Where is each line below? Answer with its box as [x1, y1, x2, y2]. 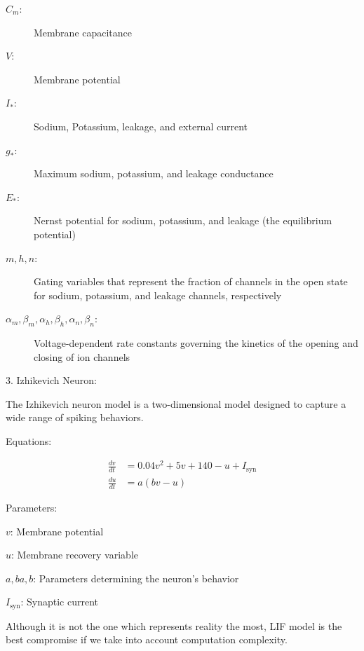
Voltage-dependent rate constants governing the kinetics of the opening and [34, 336, 358, 350]
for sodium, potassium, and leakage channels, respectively [34, 287, 282, 302]
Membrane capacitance [34, 25, 133, 39]
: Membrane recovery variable [11, 547, 138, 562]
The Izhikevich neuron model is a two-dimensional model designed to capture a [6, 396, 346, 411]
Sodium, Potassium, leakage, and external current [34, 118, 248, 133]
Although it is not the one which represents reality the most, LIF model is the [6, 618, 342, 633]
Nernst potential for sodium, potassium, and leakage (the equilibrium [34, 213, 332, 228]
